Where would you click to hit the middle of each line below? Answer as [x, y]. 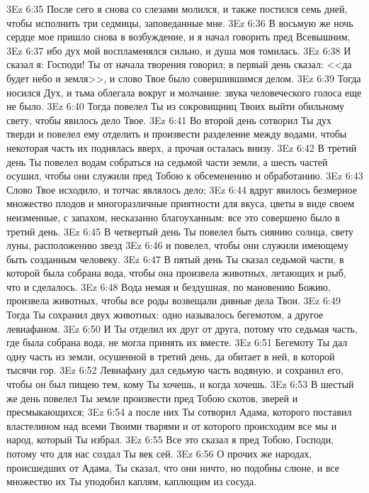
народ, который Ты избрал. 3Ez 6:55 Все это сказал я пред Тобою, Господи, [170, 439]
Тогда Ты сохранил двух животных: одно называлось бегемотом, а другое [165, 315]
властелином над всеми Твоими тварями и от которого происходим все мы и [172, 425]
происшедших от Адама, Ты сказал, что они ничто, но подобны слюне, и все [173, 467]
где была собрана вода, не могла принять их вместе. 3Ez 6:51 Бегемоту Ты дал [177, 342]
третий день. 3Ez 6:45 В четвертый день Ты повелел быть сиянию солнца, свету [180, 231]
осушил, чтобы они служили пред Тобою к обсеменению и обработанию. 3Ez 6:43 [185, 176]
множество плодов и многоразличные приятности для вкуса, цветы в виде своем [181, 203]
